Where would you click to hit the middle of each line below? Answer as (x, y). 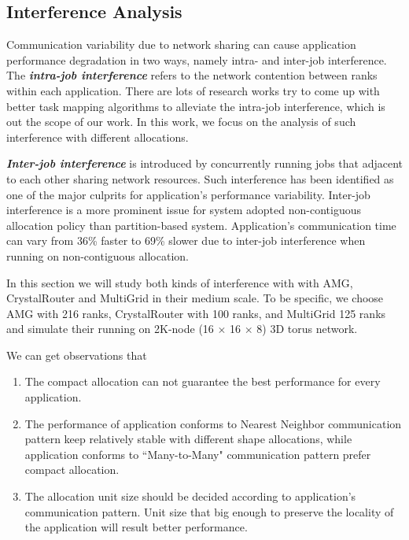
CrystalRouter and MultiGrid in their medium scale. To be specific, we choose (195, 298)
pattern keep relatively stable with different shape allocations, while (188, 439)
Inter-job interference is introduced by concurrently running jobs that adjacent (205, 163)
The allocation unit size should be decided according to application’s (190, 496)
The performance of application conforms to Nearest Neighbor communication (213, 423)
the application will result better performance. (136, 527)
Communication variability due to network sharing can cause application (181, 44)
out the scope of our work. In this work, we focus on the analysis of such (181, 122)
